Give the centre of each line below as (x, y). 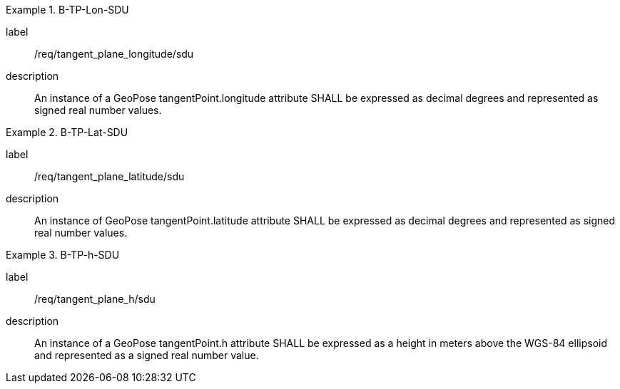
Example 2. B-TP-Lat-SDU (67, 132)
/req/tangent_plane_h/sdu (95, 299)
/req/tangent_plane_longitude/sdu (114, 54)
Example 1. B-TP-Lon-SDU (67, 10)
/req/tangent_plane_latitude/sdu (110, 176)
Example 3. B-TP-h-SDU (63, 255)
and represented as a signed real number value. (147, 355)
